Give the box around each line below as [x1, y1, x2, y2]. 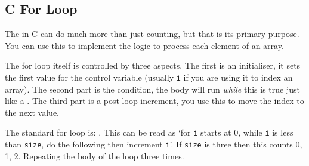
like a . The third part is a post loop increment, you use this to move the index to [5, 94, 304, 107]
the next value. [5, 106, 59, 118]
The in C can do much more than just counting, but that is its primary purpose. [5, 27, 299, 40]
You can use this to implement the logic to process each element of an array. [5, 39, 284, 51]
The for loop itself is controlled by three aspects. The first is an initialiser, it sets [5, 59, 301, 72]
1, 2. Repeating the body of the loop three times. [5, 149, 184, 162]
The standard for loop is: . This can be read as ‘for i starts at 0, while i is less [5, 126, 293, 139]
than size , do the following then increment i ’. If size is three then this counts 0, [5, 138, 302, 150]
